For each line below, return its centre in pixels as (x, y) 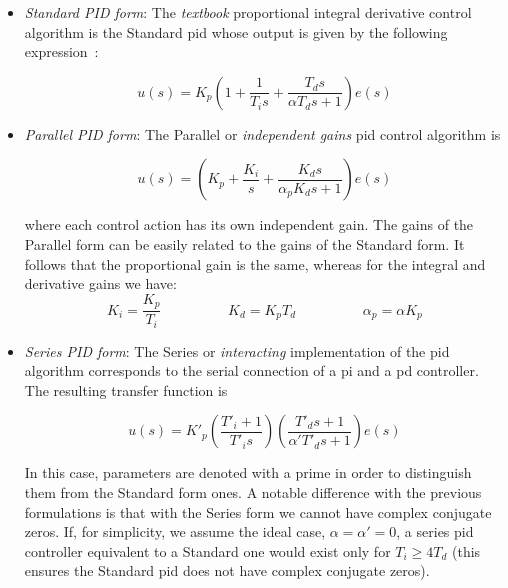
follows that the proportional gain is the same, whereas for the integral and (255, 263)
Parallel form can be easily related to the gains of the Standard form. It (244, 243)
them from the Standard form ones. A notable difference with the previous (253, 492)
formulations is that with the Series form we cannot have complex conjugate (258, 511)
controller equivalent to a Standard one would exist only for (207, 550)
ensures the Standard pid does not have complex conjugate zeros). (227, 570)
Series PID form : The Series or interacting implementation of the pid (237, 350)
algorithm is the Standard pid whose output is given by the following (236, 31)
